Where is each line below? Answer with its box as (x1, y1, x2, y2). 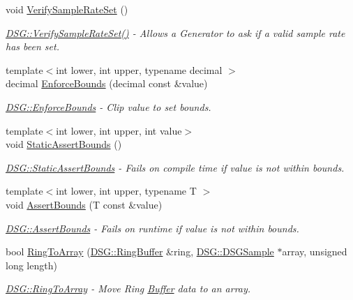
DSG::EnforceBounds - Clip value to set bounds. (6, 99, 211, 114)
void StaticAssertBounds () (6, 137, 122, 151)
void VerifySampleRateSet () (6, 2, 128, 16)
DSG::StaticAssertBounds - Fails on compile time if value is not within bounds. (6, 160, 345, 174)
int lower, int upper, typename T (56, 183, 197, 198)
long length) (6, 257, 57, 272)
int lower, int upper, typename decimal (56, 62, 223, 77)
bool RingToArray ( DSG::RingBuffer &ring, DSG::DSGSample (6, 244, 274, 259)
